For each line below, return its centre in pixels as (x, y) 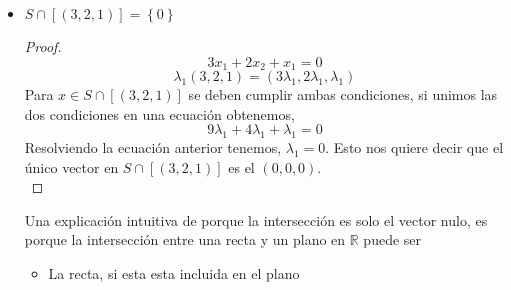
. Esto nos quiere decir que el (414, 147)
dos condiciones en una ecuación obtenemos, (159, 113)
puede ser (392, 239)
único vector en (71, 166)
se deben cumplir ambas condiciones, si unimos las (343, 94)
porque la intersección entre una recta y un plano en (185, 239)
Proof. (43, 46)
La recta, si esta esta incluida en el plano (174, 273)
